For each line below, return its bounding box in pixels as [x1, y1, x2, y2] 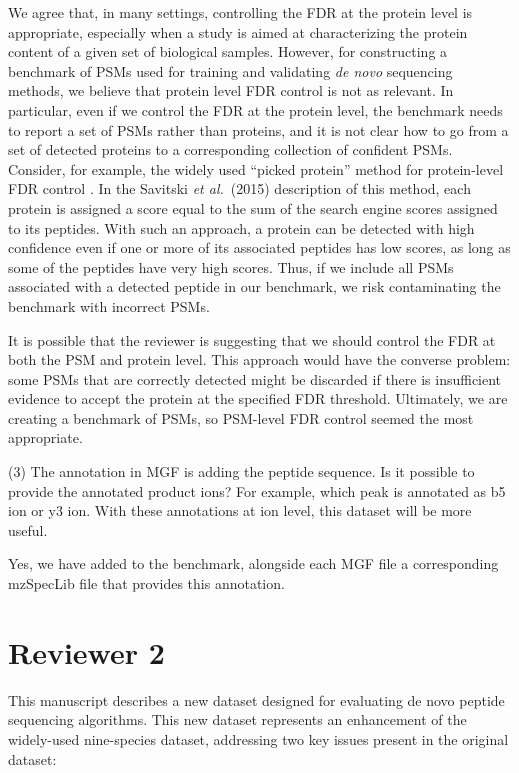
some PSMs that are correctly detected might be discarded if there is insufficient [8, 368, 502, 389]
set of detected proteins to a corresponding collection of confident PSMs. [8, 139, 453, 160]
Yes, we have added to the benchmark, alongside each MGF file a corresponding [8, 553, 499, 574]
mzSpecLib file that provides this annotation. [8, 573, 285, 594]
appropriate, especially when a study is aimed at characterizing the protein [8, 21, 468, 42]
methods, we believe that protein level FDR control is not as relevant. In [8, 80, 454, 101]
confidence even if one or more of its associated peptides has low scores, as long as [8, 237, 511, 258]
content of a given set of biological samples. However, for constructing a [8, 41, 448, 62]
